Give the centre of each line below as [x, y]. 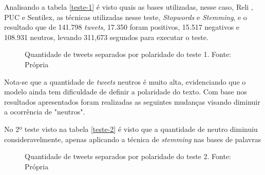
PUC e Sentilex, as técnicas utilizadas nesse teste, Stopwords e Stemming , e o [126, 17]
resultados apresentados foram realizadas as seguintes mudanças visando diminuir [132, 101]
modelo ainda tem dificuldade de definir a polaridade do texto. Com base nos [126, 92]
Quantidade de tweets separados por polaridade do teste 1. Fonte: [128, 54]
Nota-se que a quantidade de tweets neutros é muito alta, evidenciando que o [125, 81]
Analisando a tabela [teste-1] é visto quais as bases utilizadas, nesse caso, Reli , [129, 7]
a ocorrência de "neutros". [45, 112]
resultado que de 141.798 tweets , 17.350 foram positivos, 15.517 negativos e [122, 27]
